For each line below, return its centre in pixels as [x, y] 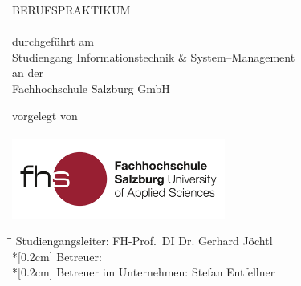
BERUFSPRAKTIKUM [71, 10]
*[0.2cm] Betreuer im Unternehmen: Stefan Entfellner [144, 272]
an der [28, 73]
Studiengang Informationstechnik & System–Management [154, 56]
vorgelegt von [45, 115]
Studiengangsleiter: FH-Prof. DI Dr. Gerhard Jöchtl [144, 241]
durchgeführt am [53, 41]
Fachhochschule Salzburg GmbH [91, 88]
